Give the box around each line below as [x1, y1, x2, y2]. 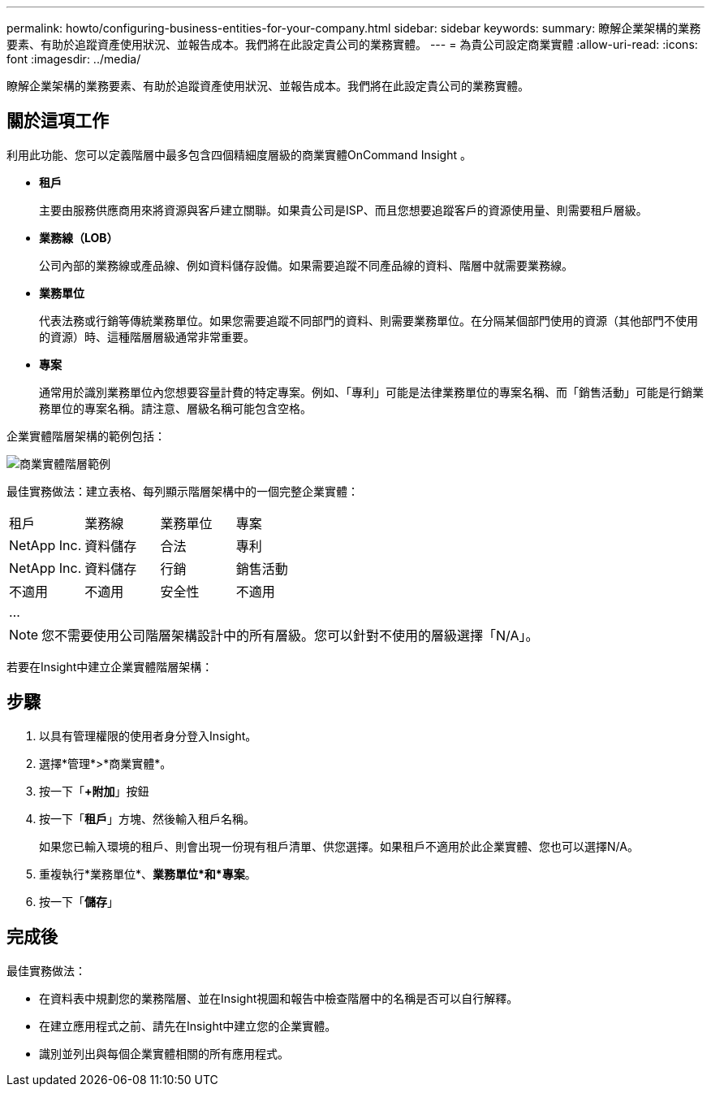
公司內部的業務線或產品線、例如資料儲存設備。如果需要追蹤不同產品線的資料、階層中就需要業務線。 [39, 258, 573, 272]
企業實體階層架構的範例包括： [6, 428, 166, 443]
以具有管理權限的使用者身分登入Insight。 [39, 728, 257, 743]
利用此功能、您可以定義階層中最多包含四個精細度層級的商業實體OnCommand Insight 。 [6, 147, 472, 162]
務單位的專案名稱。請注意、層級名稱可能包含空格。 [39, 401, 312, 415]
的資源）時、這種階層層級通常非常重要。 [39, 329, 255, 344]
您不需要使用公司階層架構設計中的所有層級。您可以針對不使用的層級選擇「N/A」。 [41, 627, 539, 644]
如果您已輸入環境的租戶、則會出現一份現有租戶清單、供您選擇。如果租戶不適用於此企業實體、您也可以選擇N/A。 [39, 839, 639, 853]
